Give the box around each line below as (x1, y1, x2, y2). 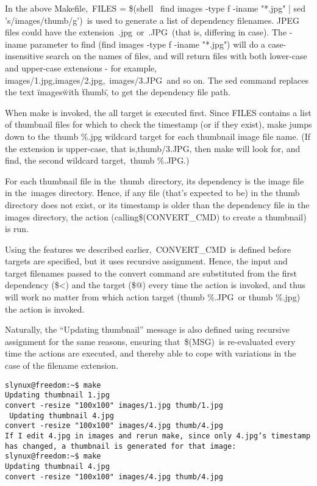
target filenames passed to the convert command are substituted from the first (5, 266, 297, 279)
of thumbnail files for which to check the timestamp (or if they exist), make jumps (5, 118, 312, 131)
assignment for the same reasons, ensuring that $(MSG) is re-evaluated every (5, 335, 296, 347)
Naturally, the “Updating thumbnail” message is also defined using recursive (5, 323, 290, 336)
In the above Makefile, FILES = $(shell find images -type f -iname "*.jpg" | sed (5, 2, 306, 14)
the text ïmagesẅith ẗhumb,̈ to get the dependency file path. (5, 85, 230, 98)
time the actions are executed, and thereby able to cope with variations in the (5, 347, 296, 360)
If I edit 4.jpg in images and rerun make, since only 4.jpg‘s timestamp (5, 431, 311, 440)
